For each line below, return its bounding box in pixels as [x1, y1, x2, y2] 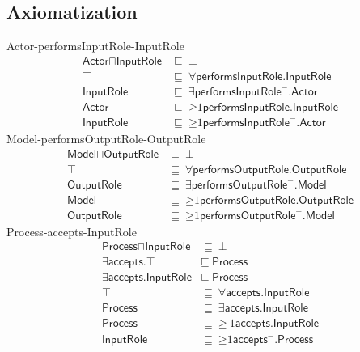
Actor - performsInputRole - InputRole [6, 37, 184, 54]
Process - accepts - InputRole [6, 223, 137, 240]
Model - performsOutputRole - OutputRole [6, 129, 206, 146]
